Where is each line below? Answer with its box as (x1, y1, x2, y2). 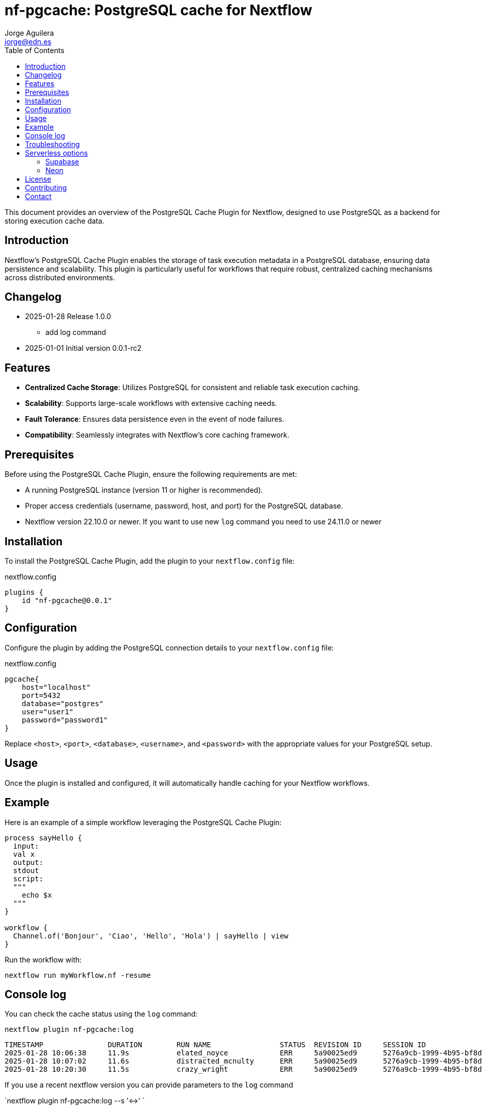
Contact (25, 191, 52, 201)
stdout (13, 866, 39, 875)
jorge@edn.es (5, 37, 52, 46)
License (25, 174, 52, 183)
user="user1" (21, 707, 73, 716)
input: (13, 841, 39, 850)
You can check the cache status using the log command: (5, 1009, 198, 1019)
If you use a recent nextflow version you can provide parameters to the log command (5, 1080, 293, 1090)
